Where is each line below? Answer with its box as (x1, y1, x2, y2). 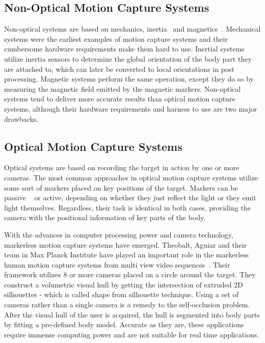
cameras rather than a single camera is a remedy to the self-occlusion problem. (4, 299, 250, 310)
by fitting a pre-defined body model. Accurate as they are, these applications (4, 319, 244, 330)
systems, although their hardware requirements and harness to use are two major (4, 103, 257, 114)
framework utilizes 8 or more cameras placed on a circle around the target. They (4, 269, 256, 280)
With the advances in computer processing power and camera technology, (4, 229, 233, 240)
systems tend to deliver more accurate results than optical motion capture (4, 93, 235, 104)
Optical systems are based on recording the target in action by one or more (4, 162, 240, 173)
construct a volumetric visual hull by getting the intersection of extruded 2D (4, 279, 243, 289)
